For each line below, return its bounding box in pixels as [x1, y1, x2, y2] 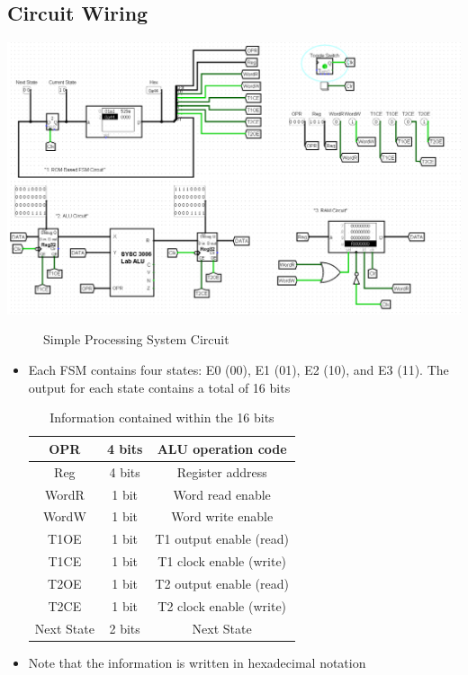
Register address [176, 462, 267, 481]
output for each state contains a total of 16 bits [28, 377, 291, 396]
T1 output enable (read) [155, 529, 289, 548]
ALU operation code [157, 439, 287, 457]
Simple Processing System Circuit [43, 330, 229, 349]
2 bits [109, 618, 140, 637]
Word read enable [173, 484, 271, 503]
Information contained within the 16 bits [49, 408, 274, 427]
